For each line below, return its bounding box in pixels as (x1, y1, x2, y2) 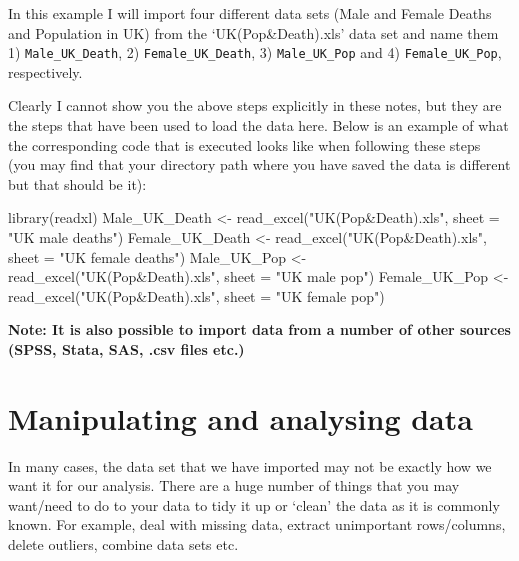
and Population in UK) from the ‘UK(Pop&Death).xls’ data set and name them (8, 22, 499, 43)
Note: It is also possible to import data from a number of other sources (8, 319, 511, 340)
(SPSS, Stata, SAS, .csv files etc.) (8, 338, 245, 359)
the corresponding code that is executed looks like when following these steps (8, 134, 481, 155)
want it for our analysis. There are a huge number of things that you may (8, 475, 460, 496)
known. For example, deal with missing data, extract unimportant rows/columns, (8, 514, 506, 535)
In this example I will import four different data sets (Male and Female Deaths (8, 3, 492, 23)
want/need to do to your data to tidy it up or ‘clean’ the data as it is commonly (8, 494, 500, 515)
